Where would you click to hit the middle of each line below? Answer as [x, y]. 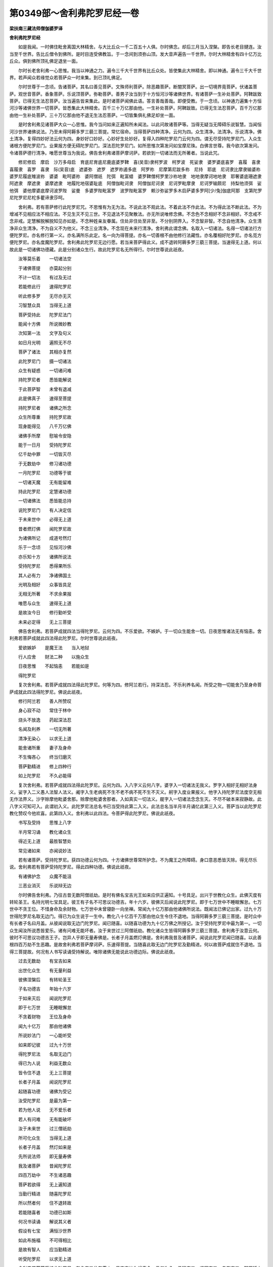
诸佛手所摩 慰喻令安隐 [45, 435]
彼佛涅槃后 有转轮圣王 [45, 979]
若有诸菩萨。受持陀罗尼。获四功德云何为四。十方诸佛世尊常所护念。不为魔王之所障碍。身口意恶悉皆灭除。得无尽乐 [138, 860]
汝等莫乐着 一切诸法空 [45, 259]
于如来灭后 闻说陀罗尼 [45, 998]
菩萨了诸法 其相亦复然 [45, 352]
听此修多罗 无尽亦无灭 [45, 296]
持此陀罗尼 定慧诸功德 [45, 492]
